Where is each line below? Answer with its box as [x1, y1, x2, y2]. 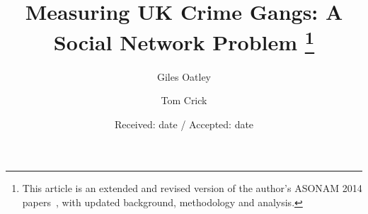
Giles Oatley [156, 69, 211, 84]
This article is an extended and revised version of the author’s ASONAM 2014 [22, 181, 362, 196]
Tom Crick [161, 93, 207, 108]
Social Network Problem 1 [53, 25, 315, 57]
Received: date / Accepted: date [114, 116, 254, 131]
